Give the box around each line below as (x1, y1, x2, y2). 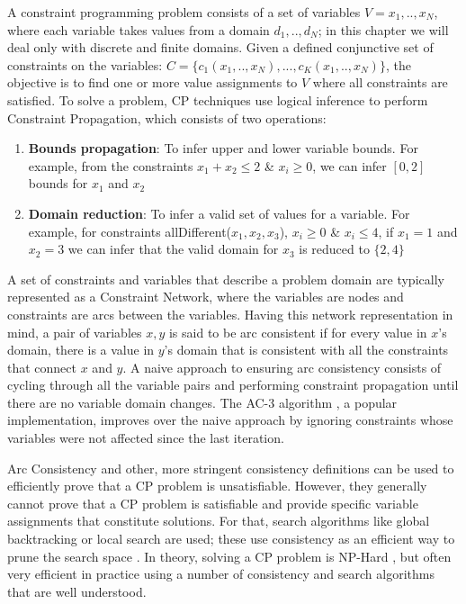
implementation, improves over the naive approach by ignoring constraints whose (7, 410, 453, 429)
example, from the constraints (28, 156, 193, 175)
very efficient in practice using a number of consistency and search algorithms (7, 564, 435, 583)
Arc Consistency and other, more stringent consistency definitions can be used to (7, 458, 454, 477)
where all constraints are (312, 73, 448, 92)
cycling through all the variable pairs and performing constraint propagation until (7, 375, 459, 394)
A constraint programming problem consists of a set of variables (7, 3, 361, 21)
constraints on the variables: (7, 55, 163, 74)
